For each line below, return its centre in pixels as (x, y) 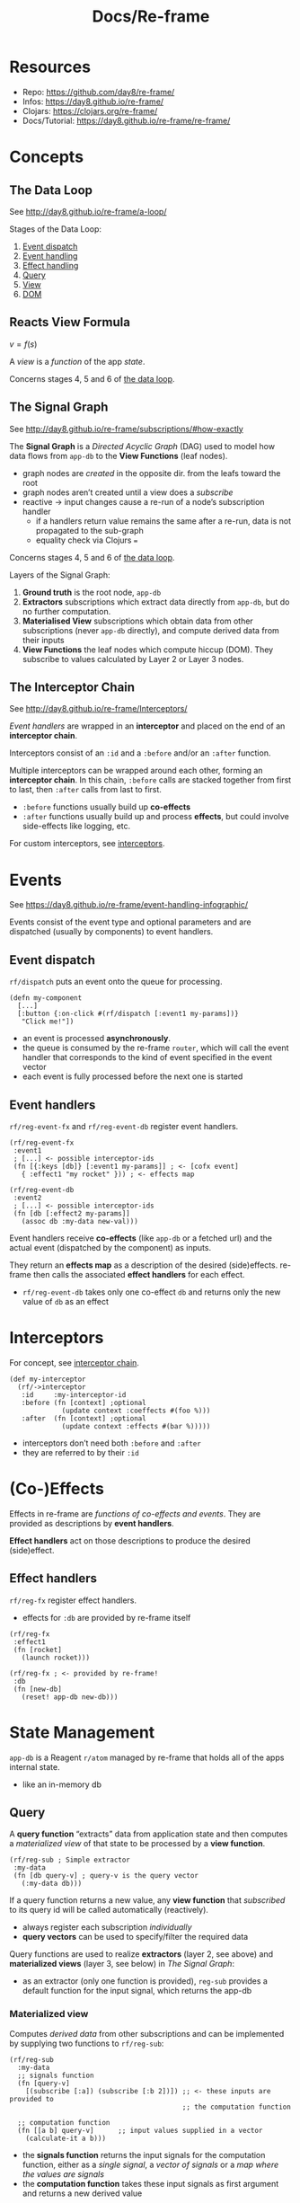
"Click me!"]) (48, 1022)
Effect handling (50, 265)
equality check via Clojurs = (87, 540)
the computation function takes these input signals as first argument (150, 2183)
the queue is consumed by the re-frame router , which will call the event (155, 1048)
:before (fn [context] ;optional (84, 1402)
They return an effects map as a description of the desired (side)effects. (144, 1265)
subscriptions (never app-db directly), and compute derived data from (151, 630)
